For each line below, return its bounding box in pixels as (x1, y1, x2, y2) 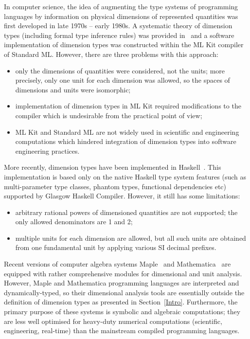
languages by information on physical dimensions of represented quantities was (4, 11, 238, 21)
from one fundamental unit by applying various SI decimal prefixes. (15, 242, 216, 252)
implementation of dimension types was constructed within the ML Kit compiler (4, 39, 244, 50)
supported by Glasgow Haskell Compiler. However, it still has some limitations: (4, 191, 240, 201)
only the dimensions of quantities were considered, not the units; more (15, 65, 225, 75)
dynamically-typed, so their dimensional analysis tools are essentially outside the (4, 287, 245, 297)
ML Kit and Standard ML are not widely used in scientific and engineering (15, 126, 239, 137)
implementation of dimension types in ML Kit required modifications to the (15, 101, 241, 111)
